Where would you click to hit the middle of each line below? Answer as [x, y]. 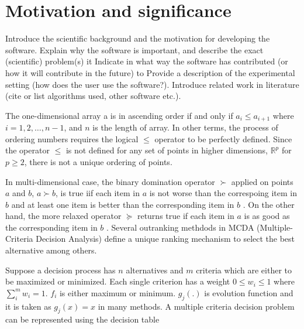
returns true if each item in [186, 216]
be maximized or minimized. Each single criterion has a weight [118, 281]
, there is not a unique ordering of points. [98, 161]
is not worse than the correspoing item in [223, 193]
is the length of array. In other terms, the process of [185, 127]
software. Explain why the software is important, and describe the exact [134, 49]
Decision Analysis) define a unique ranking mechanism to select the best [165, 239]
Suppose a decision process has [61, 270]
